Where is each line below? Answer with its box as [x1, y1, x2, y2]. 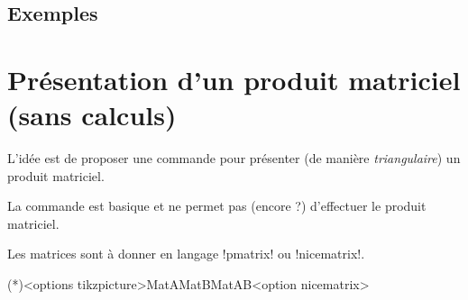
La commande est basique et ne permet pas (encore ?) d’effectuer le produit [7, 196, 427, 215]
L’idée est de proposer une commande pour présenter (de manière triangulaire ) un [7, 149, 461, 168]
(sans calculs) [7, 96, 177, 133]
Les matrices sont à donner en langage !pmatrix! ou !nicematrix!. [7, 244, 365, 263]
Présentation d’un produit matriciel [7, 60, 461, 97]
